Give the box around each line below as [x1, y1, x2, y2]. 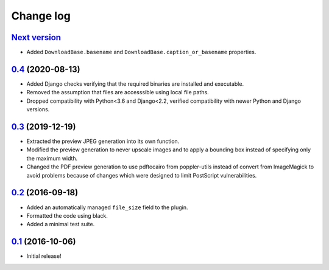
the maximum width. [26, 154, 78, 162]
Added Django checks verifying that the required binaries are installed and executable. [26, 80, 244, 88]
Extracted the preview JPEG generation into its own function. [26, 137, 180, 145]
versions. [26, 106, 50, 113]
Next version [11, 32, 61, 43]
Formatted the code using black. [26, 212, 108, 219]
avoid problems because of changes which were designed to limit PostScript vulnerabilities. [26, 171, 257, 179]
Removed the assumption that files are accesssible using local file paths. [26, 89, 210, 96]
